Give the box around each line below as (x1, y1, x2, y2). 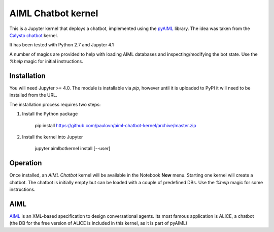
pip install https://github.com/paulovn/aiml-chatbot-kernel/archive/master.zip (35, 122, 196, 128)
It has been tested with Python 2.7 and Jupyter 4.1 (9, 42, 114, 48)
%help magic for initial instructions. (9, 59, 83, 65)
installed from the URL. (9, 92, 58, 98)
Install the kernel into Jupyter (22, 134, 83, 140)
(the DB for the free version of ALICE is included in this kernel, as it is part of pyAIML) (9, 220, 188, 226)
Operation (9, 159, 42, 167)
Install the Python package (22, 111, 78, 117)
